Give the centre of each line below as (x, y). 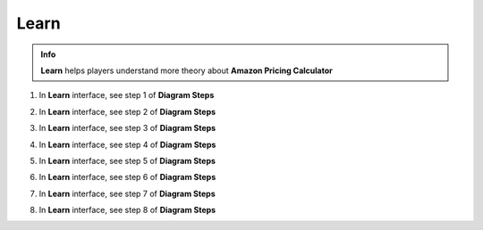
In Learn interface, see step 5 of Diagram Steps (127, 160)
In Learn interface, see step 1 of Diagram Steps (127, 95)
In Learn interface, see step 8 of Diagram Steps (127, 210)
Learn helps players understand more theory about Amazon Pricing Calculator (186, 70)
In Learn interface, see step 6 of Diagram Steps (127, 177)
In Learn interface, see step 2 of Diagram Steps (127, 111)
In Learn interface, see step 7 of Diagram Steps (127, 193)
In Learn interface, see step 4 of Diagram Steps (127, 144)
